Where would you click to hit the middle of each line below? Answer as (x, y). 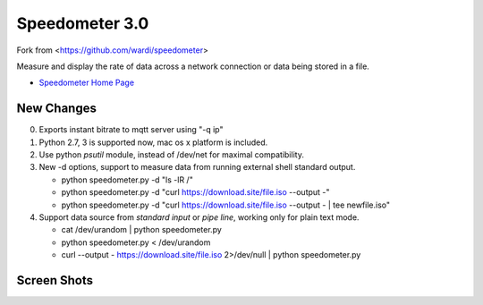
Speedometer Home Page (86, 83)
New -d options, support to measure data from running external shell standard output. (197, 167)
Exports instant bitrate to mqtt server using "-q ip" (131, 130)
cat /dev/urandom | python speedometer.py (142, 230)
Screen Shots (55, 280)
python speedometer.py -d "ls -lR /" (127, 180)
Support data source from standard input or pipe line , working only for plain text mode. (199, 217)
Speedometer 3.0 (83, 23)
